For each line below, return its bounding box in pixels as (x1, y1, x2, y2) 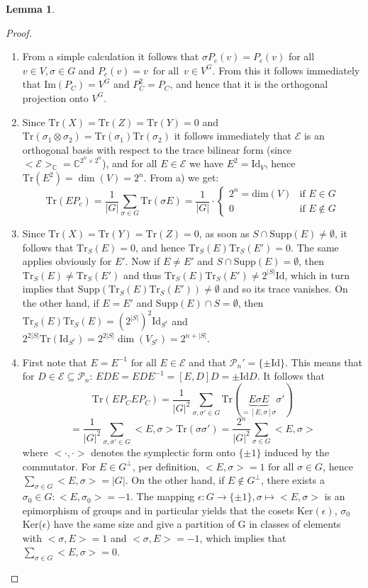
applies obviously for (22, 254, 112, 268)
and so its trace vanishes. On (223, 281, 348, 296)
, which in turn (284, 267, 350, 282)
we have (189, 156, 224, 171)
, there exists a (260, 473, 325, 487)
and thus (123, 267, 162, 282)
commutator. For (22, 458, 96, 473)
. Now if (125, 254, 160, 268)
